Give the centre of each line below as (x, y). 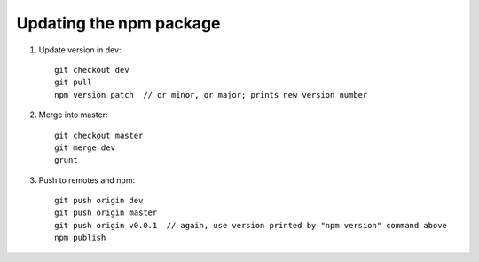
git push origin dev (99, 201)
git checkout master (99, 135)
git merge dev (85, 147)
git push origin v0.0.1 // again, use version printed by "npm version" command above (251, 225)
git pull (73, 83)
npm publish (80, 238)
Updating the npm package (118, 23)
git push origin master (106, 213)
